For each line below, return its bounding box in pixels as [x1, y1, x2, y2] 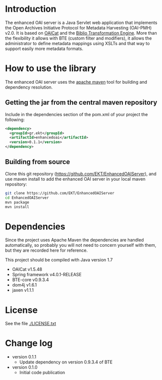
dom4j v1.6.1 [12, 282, 37, 288]
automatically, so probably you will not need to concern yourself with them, [5, 242, 157, 248]
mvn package [5, 200, 29, 205]
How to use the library [5, 63, 97, 74]
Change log [5, 338, 53, 349]
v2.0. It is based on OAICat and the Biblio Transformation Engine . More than [5, 30, 157, 36]
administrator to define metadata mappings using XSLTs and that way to [5, 40, 150, 46]
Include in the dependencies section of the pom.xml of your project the [5, 111, 148, 117]
